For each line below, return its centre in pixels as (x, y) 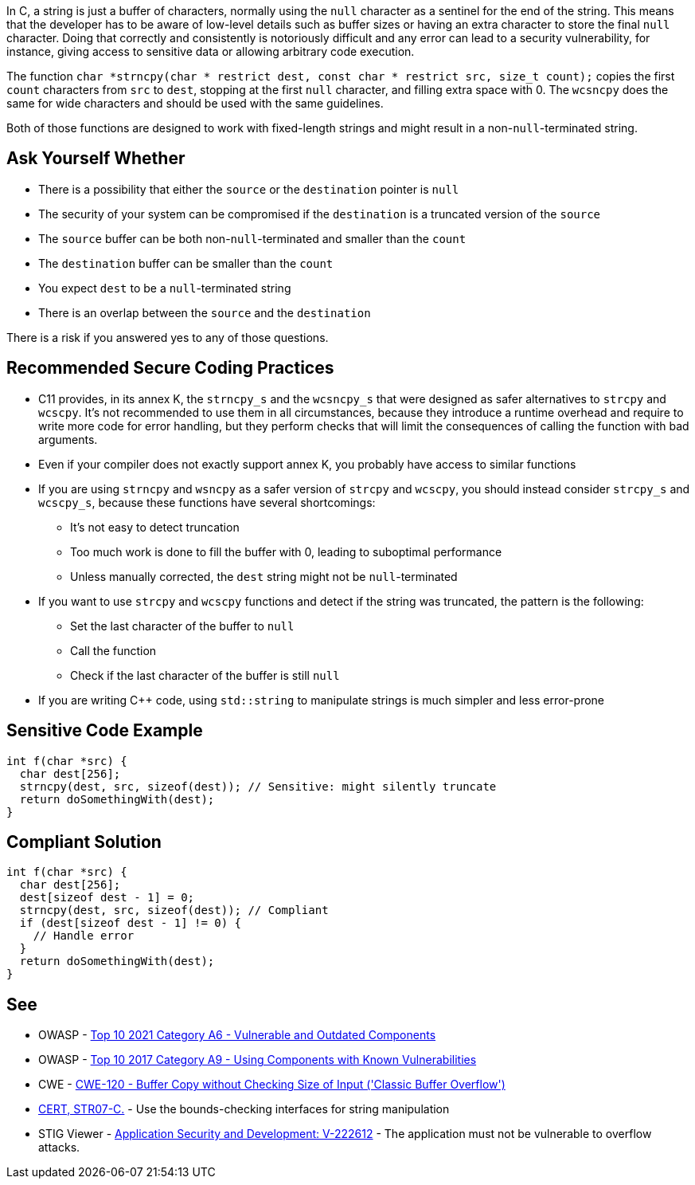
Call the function (113, 650)
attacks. (59, 1148)
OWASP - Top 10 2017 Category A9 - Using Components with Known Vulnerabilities (258, 1060)
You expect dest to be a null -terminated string (165, 288)
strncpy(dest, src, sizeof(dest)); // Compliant (174, 910)
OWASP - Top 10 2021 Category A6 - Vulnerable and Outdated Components (237, 1035)
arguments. (68, 439)
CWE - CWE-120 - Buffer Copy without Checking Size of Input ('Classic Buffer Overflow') (272, 1085)
